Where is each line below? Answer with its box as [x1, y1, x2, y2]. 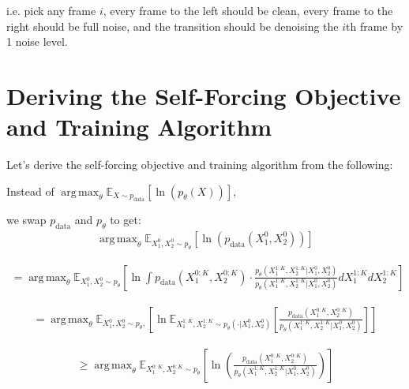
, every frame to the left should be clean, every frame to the [103, 2, 393, 18]
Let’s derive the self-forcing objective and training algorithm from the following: [6, 156, 393, 173]
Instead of [6, 182, 54, 199]
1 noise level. [6, 33, 68, 50]
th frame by [346, 17, 403, 34]
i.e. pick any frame [6, 2, 96, 18]
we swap [6, 211, 47, 228]
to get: [110, 211, 141, 228]
